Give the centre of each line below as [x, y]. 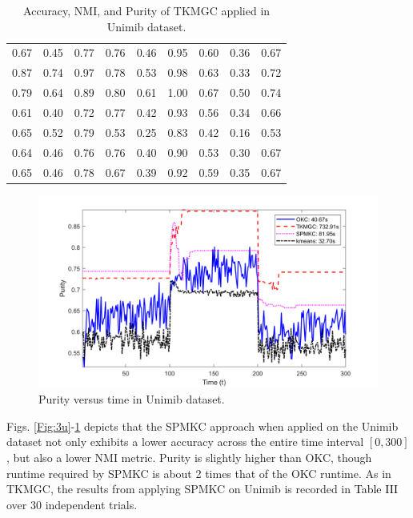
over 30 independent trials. [72, 504]
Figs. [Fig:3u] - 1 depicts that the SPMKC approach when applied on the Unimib [202, 426]
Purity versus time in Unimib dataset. [132, 399]
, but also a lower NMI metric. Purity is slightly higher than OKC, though [189, 457]
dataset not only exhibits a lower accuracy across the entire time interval [185, 442]
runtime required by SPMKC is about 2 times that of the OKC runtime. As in [199, 473]
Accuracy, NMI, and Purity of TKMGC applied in [147, 10]
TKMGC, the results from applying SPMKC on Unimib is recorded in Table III [202, 489]
